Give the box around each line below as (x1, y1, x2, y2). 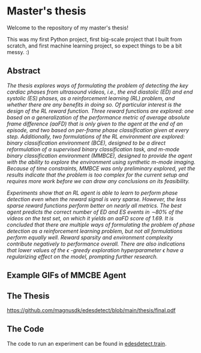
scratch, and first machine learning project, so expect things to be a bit (7, 42, 182, 49)
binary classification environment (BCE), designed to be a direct (7, 139, 166, 146)
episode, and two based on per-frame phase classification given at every (7, 126, 190, 133)
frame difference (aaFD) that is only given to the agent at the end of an (7, 120, 184, 127)
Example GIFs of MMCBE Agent (7, 270, 127, 280)
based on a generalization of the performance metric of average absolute (7, 113, 190, 121)
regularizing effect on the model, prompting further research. (7, 253, 158, 260)
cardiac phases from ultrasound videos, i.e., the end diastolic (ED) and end (7, 88, 193, 95)
